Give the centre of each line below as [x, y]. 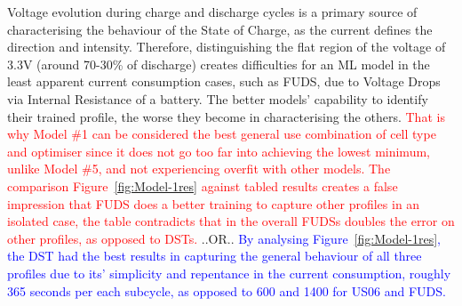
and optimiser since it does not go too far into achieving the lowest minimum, [219, 151]
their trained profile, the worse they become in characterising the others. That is [226, 116]
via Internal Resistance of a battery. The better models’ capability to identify [218, 98]
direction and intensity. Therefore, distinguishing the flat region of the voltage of [227, 47]
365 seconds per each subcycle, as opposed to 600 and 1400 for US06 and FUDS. [227, 290]
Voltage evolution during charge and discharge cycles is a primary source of [212, 12]
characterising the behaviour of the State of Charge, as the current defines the [220, 29]
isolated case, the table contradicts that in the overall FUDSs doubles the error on [231, 221]
